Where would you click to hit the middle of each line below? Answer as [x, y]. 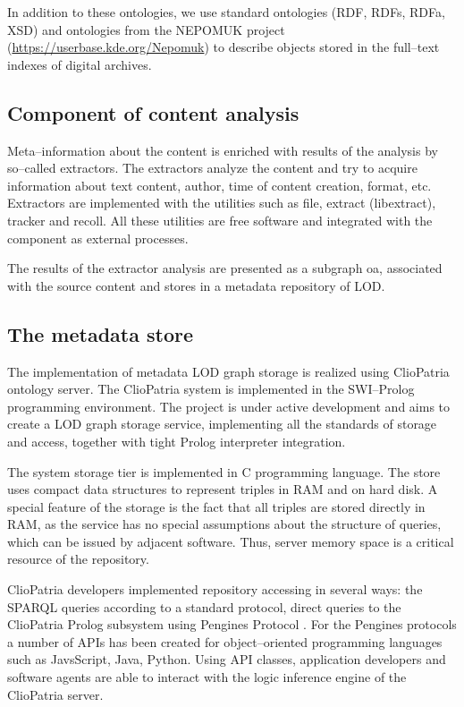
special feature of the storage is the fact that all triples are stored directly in [216, 506]
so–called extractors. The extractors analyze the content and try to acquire [212, 168]
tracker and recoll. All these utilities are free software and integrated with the [220, 220]
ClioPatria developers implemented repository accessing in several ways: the [215, 589]
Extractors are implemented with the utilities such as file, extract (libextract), [222, 203]
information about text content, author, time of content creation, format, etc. [219, 185]
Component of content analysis [153, 112]
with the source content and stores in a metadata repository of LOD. [196, 285]
